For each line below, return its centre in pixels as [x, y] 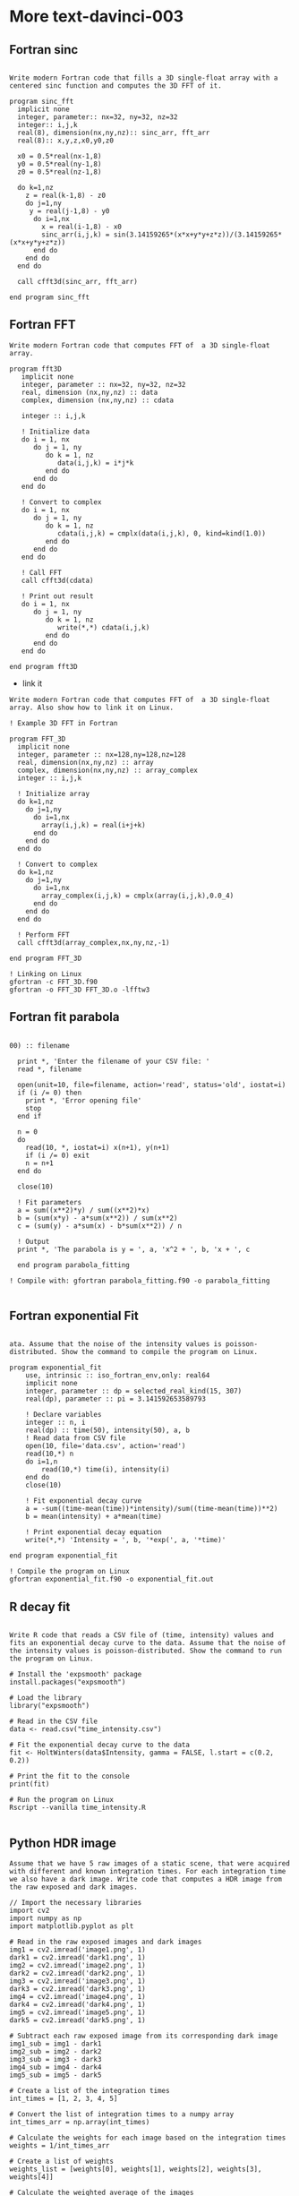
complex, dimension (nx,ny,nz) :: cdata [98, 400]
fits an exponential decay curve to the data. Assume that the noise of [148, 1643]
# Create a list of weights [62, 2162]
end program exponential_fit [64, 1556]
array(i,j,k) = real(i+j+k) [94, 825]
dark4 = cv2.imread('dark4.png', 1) [77, 2005]
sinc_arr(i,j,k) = [76, 235]
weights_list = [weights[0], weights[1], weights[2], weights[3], [136, 2169]
